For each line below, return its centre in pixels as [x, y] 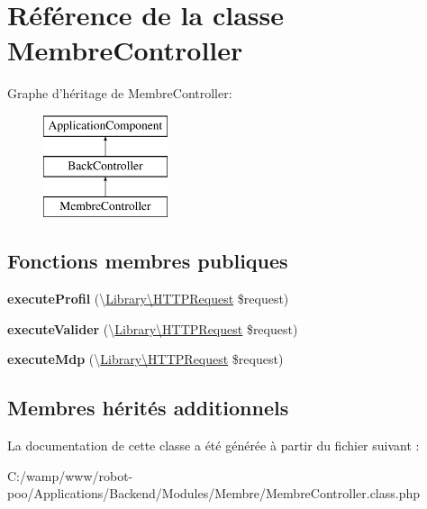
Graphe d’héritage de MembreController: [120, 93]
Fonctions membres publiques [148, 261]
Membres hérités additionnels [148, 408]
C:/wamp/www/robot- [70, 475]
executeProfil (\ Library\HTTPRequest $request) [148, 299]
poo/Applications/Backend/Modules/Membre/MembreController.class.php [214, 493]
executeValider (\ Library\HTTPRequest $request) [153, 328]
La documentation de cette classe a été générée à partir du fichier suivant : [213, 445]
